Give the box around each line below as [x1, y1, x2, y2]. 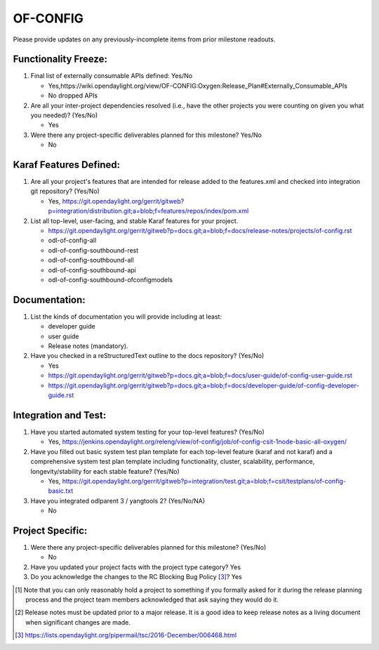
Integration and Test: [13, 409, 107, 421]
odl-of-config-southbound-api [48, 265, 136, 274]
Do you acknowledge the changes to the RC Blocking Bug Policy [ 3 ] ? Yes [30, 573, 242, 581]
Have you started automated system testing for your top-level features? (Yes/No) [30, 427, 265, 436]
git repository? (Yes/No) [30, 187, 100, 196]
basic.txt [48, 486, 74, 495]
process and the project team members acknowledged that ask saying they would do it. [25, 595, 279, 604]
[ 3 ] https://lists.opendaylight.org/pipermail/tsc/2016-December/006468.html [15, 631, 237, 639]
